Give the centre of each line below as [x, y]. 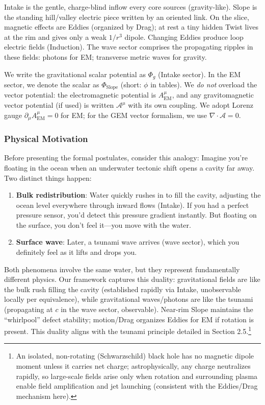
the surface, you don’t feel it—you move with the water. [103, 224]
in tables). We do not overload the [204, 85]
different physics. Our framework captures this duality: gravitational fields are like [132, 279]
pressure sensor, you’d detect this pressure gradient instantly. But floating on [136, 215]
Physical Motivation [46, 139]
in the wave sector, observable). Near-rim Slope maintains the [157, 309]
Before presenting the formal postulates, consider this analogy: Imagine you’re [126, 158]
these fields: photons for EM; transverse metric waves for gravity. [105, 56]
